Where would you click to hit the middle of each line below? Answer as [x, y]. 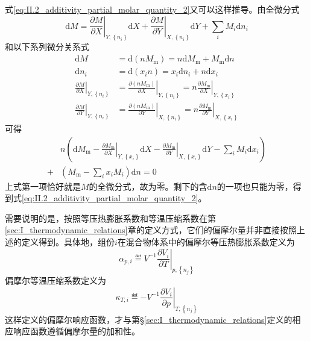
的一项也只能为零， [255, 186]
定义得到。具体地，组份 [68, 241]
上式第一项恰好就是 [43, 186]
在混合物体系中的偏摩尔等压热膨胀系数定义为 [206, 241]
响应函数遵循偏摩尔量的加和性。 [76, 331]
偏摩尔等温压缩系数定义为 [55, 280]
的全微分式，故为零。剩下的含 [148, 186]
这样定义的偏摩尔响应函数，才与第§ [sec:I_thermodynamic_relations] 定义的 [149, 319]
